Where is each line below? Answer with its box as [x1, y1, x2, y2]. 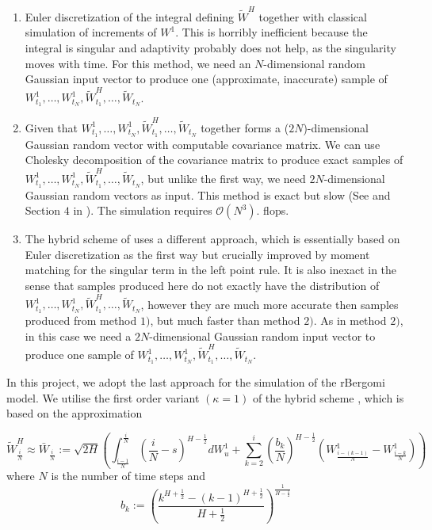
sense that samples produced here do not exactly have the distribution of [25, 276, 380, 293]
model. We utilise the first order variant [6, 389, 200, 406]
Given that [25, 119, 78, 135]
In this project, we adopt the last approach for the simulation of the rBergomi [6, 373, 385, 390]
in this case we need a [25, 327, 132, 344]
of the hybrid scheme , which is [252, 389, 404, 406]
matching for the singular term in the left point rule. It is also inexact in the [25, 261, 397, 278]
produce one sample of [25, 346, 134, 363]
